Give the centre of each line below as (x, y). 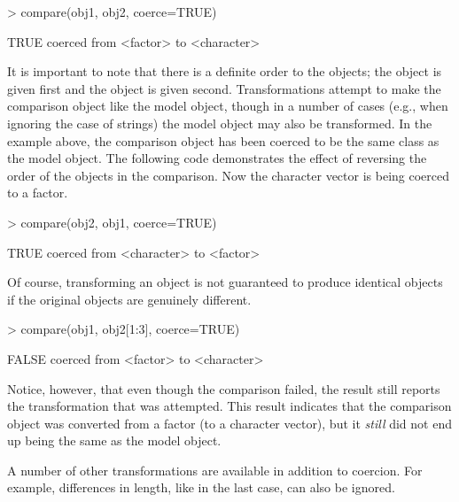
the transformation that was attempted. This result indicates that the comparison (229, 406)
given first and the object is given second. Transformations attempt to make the (224, 88)
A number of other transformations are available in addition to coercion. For (215, 470)
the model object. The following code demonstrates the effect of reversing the (217, 158)
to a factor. (38, 193)
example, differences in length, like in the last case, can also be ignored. (201, 487)
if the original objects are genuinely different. (129, 299)
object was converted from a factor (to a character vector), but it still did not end (229, 423)
